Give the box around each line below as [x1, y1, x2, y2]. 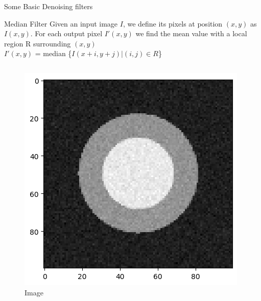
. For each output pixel [30, 28, 103, 39]
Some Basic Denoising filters [4, 1, 93, 11]
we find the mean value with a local [135, 28, 247, 39]
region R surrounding [4, 38, 71, 48]
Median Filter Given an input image [4, 18, 118, 29]
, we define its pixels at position [123, 18, 223, 29]
